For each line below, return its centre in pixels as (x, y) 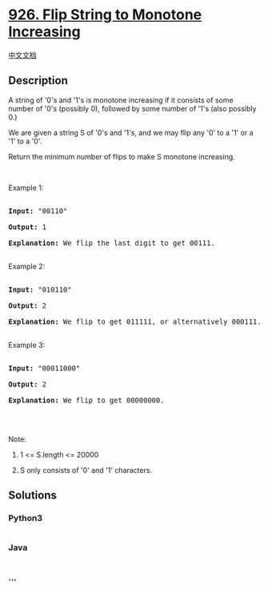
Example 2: (27, 266)
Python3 (25, 518)
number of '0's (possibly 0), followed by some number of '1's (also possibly (132, 108)
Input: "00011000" (44, 368)
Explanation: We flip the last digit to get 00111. (112, 243)
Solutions (33, 496)
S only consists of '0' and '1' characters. (86, 470)
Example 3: (27, 345)
